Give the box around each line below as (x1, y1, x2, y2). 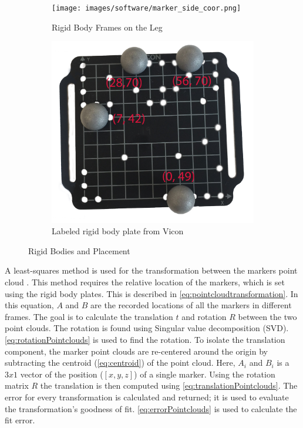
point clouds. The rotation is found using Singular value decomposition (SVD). (5, 322, 289, 334)
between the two (238, 310, 297, 322)
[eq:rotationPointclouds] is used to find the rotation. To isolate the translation (5, 333, 285, 345)
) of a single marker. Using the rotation (134, 368, 275, 380)
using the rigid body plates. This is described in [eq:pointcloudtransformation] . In (5, 287, 298, 299)
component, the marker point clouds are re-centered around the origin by (5, 345, 268, 357)
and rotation (181, 310, 227, 322)
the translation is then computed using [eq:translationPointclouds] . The (40, 379, 298, 392)
